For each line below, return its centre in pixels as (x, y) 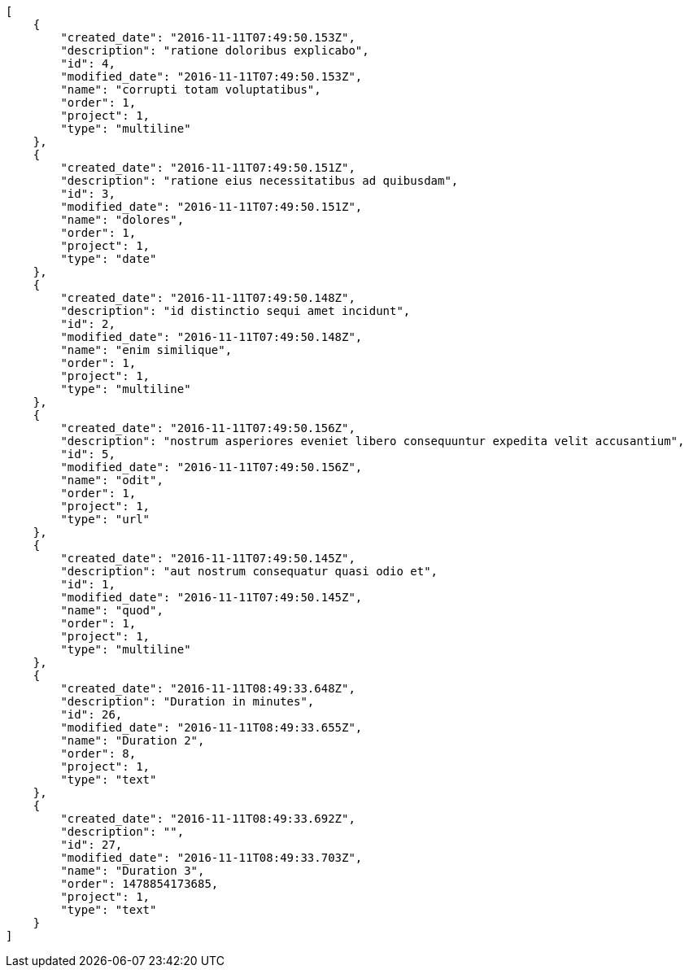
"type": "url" (105, 519)
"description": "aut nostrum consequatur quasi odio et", (249, 571)
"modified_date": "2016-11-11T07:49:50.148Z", (211, 337)
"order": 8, (98, 753)
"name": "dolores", (122, 220)
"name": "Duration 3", (133, 871)
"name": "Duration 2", (133, 740)
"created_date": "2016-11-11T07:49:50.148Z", (208, 298)
